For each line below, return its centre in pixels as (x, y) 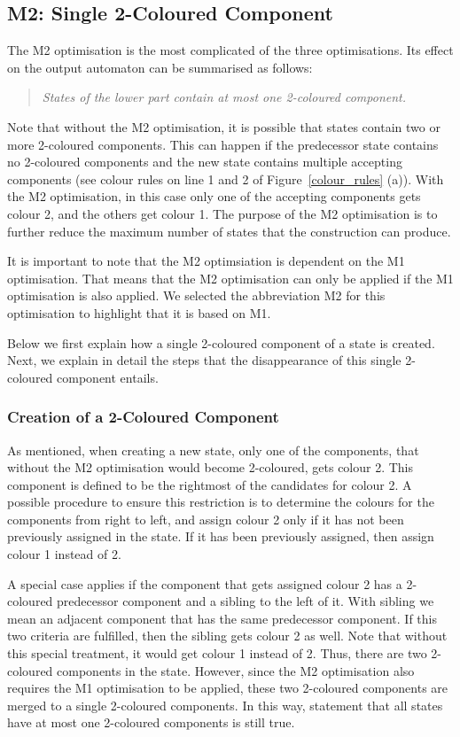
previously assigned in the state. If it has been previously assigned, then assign (221, 536)
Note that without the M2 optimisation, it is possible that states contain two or (224, 126)
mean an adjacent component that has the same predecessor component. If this (222, 618)
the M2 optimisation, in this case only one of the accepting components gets (214, 196)
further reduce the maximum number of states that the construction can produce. (229, 231)
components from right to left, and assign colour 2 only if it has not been (206, 519)
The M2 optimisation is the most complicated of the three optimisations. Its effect (230, 50)
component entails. (108, 377)
